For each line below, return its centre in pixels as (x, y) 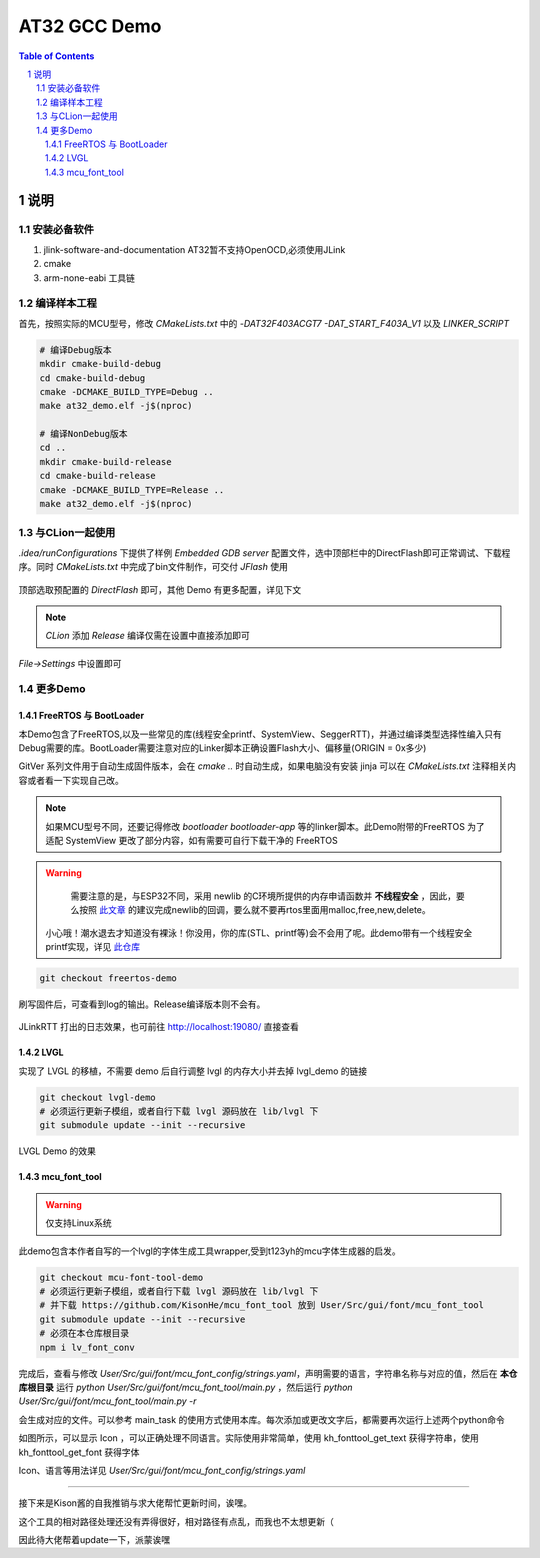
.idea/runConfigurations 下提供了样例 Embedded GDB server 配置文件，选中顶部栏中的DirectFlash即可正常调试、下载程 (264, 552)
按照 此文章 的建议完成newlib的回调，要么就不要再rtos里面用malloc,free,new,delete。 (255, 910)
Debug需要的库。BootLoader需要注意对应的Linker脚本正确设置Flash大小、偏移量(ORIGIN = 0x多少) (222, 748)
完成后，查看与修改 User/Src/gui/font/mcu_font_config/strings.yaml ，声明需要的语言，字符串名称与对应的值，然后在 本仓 (268, 1373)
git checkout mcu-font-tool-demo (121, 1277)
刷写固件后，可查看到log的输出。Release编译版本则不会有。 (142, 1004)
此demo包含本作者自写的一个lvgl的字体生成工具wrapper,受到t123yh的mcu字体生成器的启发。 (209, 1251)
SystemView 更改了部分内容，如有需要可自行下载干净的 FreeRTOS (202, 841)
